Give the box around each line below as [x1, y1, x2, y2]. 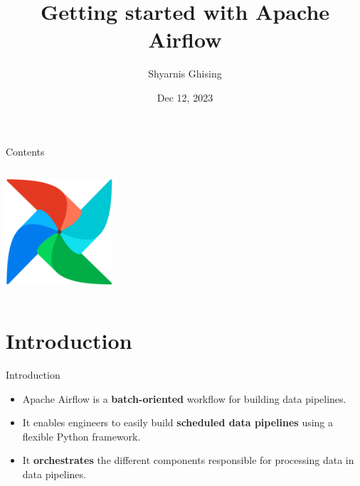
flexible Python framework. [22, 428, 141, 443]
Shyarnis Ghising [148, 66, 222, 81]
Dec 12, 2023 [157, 90, 213, 104]
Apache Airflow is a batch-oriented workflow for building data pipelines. [22, 391, 346, 406]
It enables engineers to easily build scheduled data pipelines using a [22, 415, 334, 430]
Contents [6, 144, 45, 158]
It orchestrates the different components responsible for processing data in [22, 453, 354, 468]
